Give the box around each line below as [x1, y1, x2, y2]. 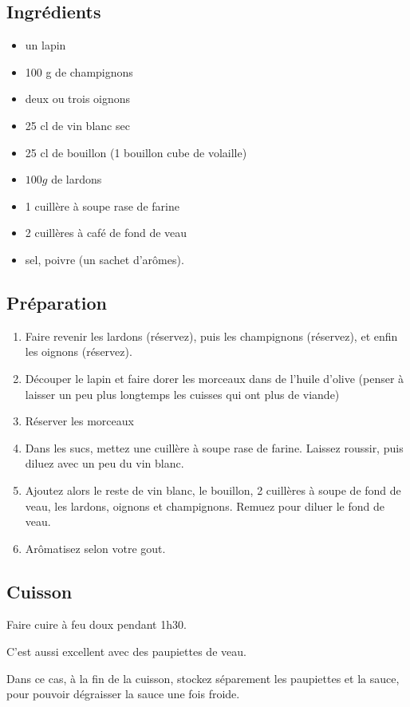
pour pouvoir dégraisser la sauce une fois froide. [6, 685, 240, 702]
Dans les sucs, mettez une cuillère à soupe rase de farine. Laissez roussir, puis [25, 439, 404, 456]
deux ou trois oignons [25, 90, 131, 107]
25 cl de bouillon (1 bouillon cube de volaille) [25, 144, 247, 160]
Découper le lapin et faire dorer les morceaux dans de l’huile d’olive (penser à [25, 369, 404, 386]
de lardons [51, 171, 102, 188]
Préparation [6, 290, 107, 314]
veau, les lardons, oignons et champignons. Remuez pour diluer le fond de [25, 497, 384, 514]
